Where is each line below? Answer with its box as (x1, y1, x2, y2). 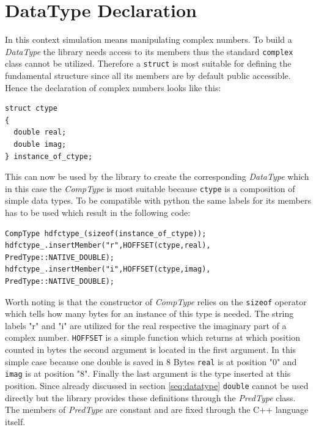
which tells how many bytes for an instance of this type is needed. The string (5, 307, 294, 320)
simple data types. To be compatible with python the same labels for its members (5, 194, 312, 207)
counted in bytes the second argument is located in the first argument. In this (5, 343, 296, 356)
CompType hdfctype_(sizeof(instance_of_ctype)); (5, 229, 207, 238)
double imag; (13, 140, 67, 149)
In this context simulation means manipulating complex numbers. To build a (5, 33, 292, 46)
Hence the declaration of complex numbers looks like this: (5, 81, 221, 94)
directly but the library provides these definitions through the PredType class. (5, 391, 296, 404)
